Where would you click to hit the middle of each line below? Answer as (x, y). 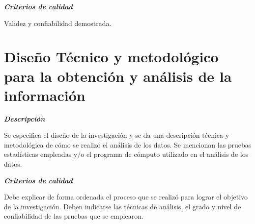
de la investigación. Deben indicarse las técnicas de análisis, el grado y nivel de (123, 206)
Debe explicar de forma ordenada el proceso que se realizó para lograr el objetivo (126, 197)
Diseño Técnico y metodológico (111, 57)
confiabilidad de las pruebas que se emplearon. (74, 216)
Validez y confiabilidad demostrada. (58, 23)
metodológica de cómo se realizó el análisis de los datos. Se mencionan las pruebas (128, 144)
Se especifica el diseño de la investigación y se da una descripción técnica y (117, 135)
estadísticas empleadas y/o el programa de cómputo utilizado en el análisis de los (126, 154)
